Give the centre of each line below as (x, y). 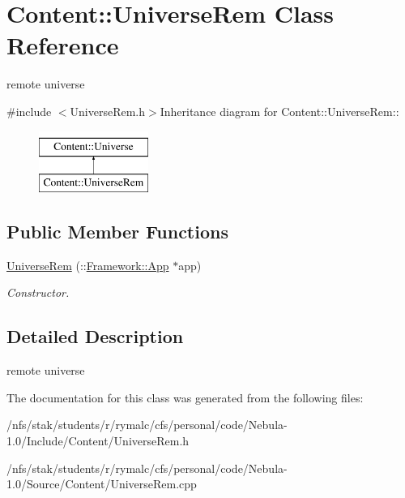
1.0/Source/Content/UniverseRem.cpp (102, 484)
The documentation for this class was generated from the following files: (185, 397)
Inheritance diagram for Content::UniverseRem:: (279, 111)
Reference (63, 45)
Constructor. (38, 292)
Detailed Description (95, 336)
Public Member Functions (117, 232)
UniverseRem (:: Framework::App (88, 265)
